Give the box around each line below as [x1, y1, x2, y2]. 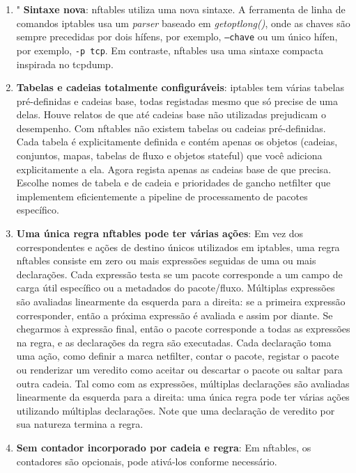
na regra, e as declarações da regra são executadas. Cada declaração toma [16, 335, 332, 349]
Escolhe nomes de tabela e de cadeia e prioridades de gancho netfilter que [16, 175, 331, 190]
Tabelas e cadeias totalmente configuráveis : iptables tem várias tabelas [16, 80, 344, 95]
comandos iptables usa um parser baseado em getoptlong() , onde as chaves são [16, 15, 350, 30]
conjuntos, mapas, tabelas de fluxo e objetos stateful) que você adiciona [16, 148, 323, 163]
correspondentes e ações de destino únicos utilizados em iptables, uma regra [16, 239, 340, 254]
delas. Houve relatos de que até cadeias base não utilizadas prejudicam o [16, 107, 326, 122]
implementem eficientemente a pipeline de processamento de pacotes [16, 189, 308, 203]
